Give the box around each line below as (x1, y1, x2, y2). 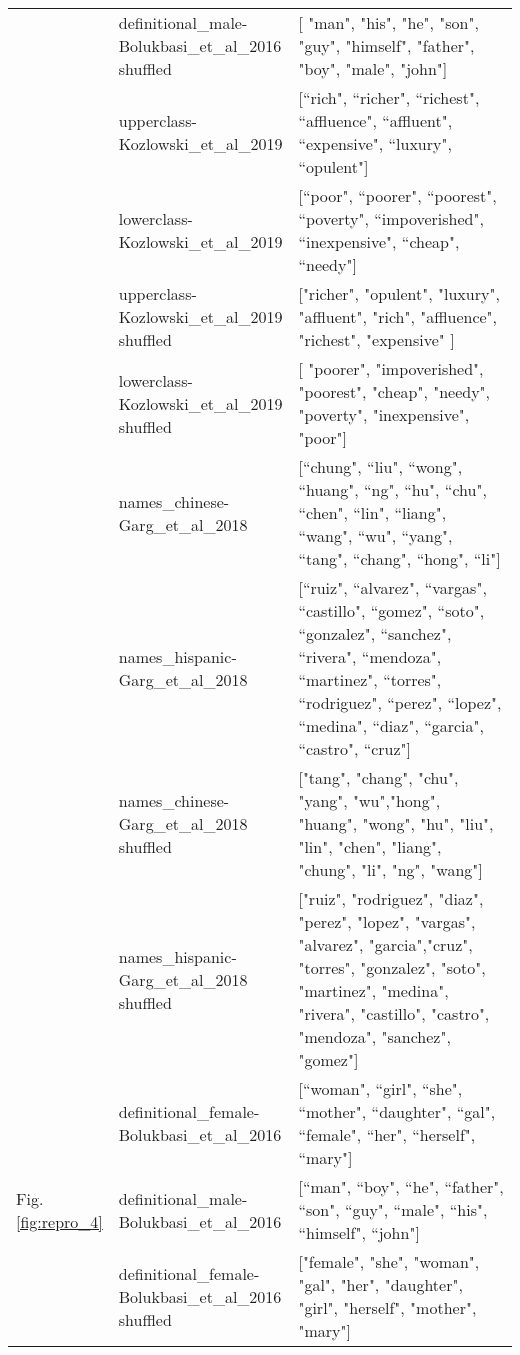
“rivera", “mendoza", (298, 645, 442, 668)
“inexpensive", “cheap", (298, 230, 460, 253)
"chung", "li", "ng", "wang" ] (298, 858, 483, 881)
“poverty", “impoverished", (298, 207, 484, 230)
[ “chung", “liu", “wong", (298, 455, 463, 478)
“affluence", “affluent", (298, 109, 453, 132)
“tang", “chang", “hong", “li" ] (298, 547, 501, 570)
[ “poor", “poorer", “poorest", (298, 184, 497, 207)
